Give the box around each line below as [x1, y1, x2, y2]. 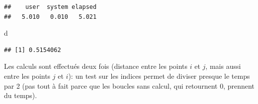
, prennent [223, 80, 255, 91]
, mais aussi [205, 61, 241, 71]
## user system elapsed [4, 3, 97, 10]
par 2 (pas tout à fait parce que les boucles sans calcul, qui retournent [4, 80, 218, 91]
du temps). [4, 90, 37, 101]
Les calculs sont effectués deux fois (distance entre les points [4, 61, 188, 71]
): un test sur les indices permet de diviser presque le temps [68, 70, 250, 81]
